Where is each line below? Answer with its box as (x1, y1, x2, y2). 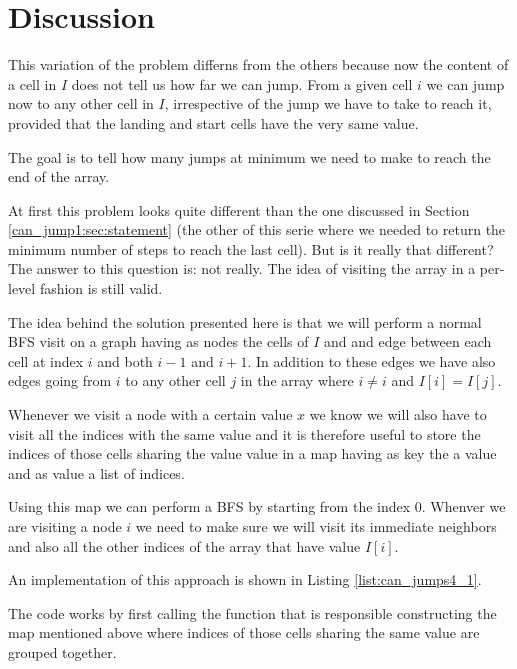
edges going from (8, 370, 112, 391)
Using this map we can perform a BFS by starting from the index (8, 496, 411, 517)
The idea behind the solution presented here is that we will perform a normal (8, 311, 482, 332)
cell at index (8, 350, 84, 371)
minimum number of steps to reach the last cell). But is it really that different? (8, 238, 494, 259)
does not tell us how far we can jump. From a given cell (71, 73, 413, 94)
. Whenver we (421, 496, 506, 517)
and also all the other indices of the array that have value (8, 535, 361, 556)
